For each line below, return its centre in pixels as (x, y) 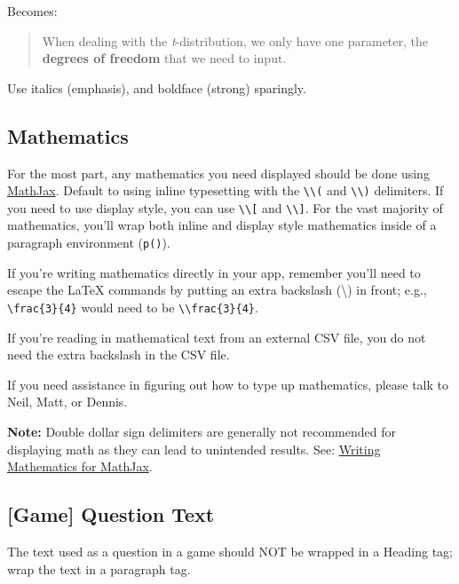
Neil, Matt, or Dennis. (67, 402)
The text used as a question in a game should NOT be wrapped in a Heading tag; (230, 551)
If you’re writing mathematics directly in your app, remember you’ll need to (214, 272)
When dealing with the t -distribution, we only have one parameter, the (235, 40)
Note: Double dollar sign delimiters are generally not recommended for (202, 431)
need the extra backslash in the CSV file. (119, 355)
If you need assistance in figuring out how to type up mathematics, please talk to (228, 384)
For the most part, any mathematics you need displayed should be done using (218, 173)
